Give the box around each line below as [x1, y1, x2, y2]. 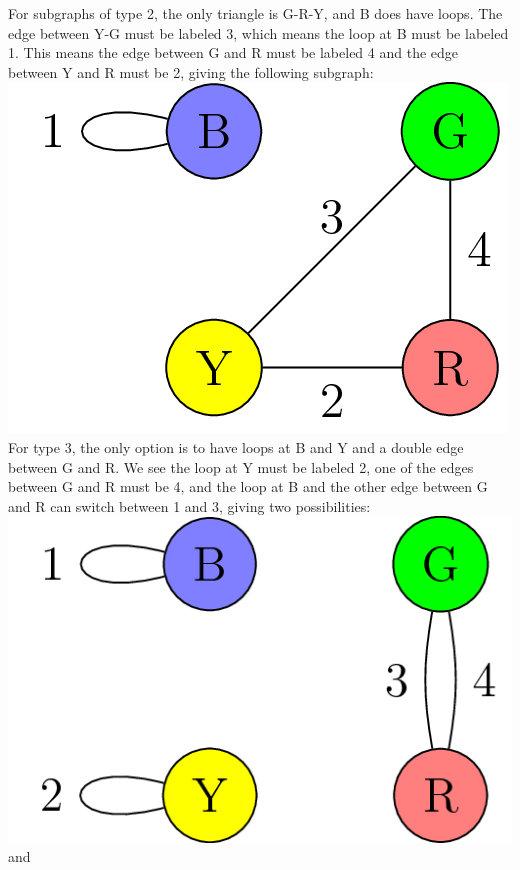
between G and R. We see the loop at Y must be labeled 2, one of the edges [8, 456, 474, 477]
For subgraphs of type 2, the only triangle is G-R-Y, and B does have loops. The [8, 3, 503, 23]
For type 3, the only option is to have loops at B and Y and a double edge [8, 436, 464, 457]
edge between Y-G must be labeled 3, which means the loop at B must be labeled [8, 22, 509, 43]
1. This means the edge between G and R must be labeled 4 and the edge [8, 42, 459, 63]
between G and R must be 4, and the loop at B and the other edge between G [8, 476, 488, 497]
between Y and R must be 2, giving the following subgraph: [8, 61, 374, 82]
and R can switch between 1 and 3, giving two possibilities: [8, 495, 371, 516]
